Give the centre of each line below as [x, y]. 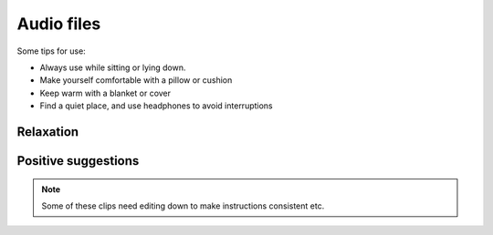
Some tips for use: [51, 51]
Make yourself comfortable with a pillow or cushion [136, 80]
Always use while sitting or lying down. [113, 67]
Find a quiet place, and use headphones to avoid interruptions [156, 106]
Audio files [59, 24]
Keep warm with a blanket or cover [105, 93]
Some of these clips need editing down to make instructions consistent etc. [183, 206]
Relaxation [48, 132]
